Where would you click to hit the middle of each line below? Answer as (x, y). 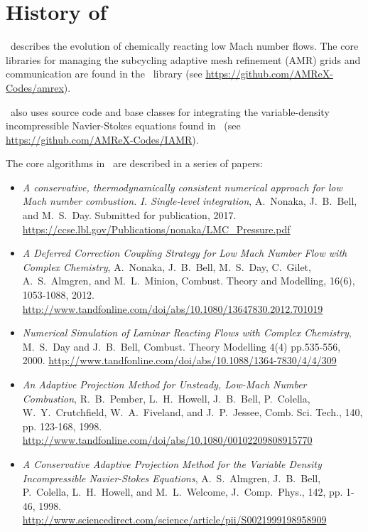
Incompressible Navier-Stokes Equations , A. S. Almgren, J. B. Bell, (172, 478)
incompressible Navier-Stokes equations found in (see (123, 126)
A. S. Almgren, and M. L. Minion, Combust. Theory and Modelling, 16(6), (189, 281)
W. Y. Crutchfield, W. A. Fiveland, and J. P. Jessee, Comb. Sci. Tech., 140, (193, 412)
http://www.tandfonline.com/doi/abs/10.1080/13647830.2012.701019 (173, 308)
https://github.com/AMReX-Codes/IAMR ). (102, 139)
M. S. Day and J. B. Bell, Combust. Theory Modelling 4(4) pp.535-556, (182, 346)
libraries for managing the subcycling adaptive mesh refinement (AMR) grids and (183, 59)
